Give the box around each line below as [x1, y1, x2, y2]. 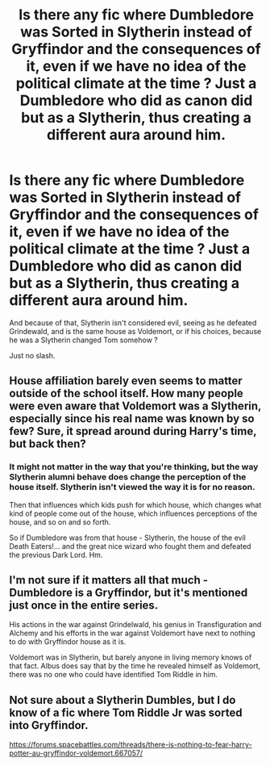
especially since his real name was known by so [9, 412, 255, 425]
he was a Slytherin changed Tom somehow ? [9, 335, 158, 345]
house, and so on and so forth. [9, 517, 111, 526]
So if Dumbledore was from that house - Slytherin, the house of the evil [9, 533, 247, 542]
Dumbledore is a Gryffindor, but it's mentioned [9, 586, 248, 600]
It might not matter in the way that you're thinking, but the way [9, 462, 259, 473]
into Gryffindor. [9, 718, 89, 732]
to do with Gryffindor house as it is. [9, 637, 127, 647]
